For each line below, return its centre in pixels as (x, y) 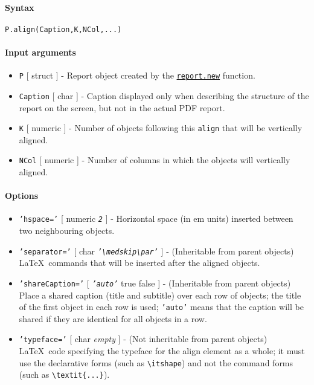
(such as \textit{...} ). (64, 374)
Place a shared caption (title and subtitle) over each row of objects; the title (160, 295)
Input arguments (40, 52)
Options (22, 196)
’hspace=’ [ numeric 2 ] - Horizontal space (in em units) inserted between (156, 218)
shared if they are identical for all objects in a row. (113, 318)
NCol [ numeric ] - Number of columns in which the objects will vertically (155, 160)
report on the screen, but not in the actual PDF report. (122, 107)
